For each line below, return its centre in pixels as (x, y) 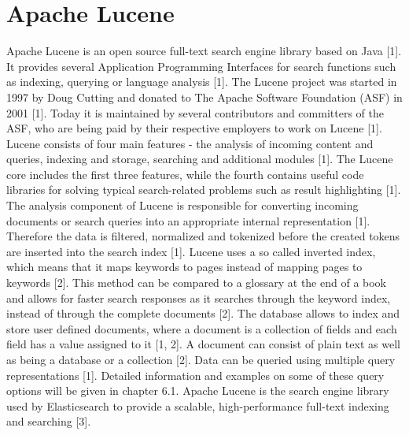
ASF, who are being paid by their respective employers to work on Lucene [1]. (194, 128)
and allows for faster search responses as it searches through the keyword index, (199, 297)
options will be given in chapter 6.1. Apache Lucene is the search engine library (198, 390)
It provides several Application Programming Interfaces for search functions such (201, 66)
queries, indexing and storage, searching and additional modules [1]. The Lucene (200, 159)
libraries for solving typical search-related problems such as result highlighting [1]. (204, 190)
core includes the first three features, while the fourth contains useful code (185, 174)
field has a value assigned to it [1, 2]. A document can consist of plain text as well (203, 344)
